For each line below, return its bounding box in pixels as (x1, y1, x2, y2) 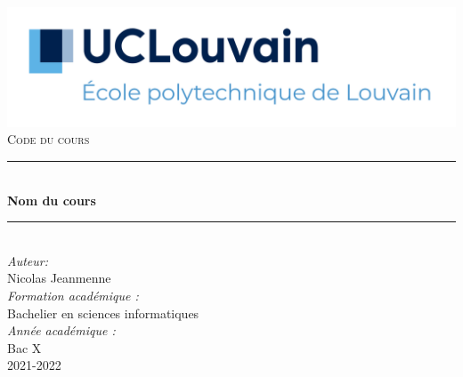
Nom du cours (7, 190, 96, 209)
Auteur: (7, 251, 49, 269)
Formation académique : (7, 286, 139, 305)
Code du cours (7, 130, 90, 148)
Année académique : (7, 321, 116, 340)
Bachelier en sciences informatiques (7, 303, 199, 322)
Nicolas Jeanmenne (7, 269, 111, 287)
